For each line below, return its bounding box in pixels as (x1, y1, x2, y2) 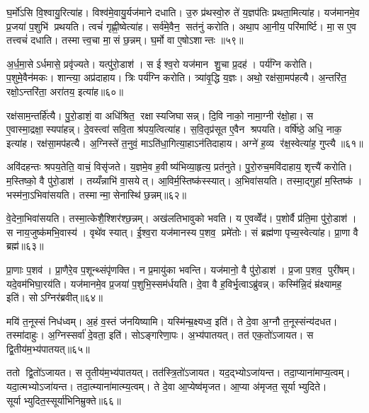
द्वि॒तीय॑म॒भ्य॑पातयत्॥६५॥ (6, 341, 90, 356)
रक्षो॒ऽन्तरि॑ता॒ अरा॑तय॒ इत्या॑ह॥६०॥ (6, 83, 123, 98)
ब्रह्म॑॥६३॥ (6, 238, 44, 253)
